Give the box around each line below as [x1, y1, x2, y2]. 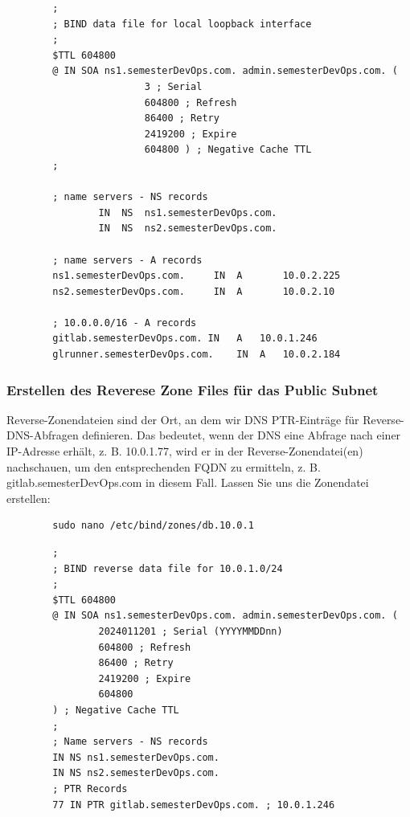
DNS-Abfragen [6, 427, 79, 443]
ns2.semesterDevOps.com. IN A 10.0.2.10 [52, 285, 335, 297]
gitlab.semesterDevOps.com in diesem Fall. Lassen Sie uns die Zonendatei [6, 474, 369, 491]
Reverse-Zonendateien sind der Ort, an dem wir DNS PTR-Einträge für [6, 411, 359, 427]
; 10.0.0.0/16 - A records [52, 317, 197, 329]
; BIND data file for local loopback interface [52, 18, 312, 30]
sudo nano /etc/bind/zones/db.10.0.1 [52, 520, 254, 532]
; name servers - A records [52, 254, 203, 266]
